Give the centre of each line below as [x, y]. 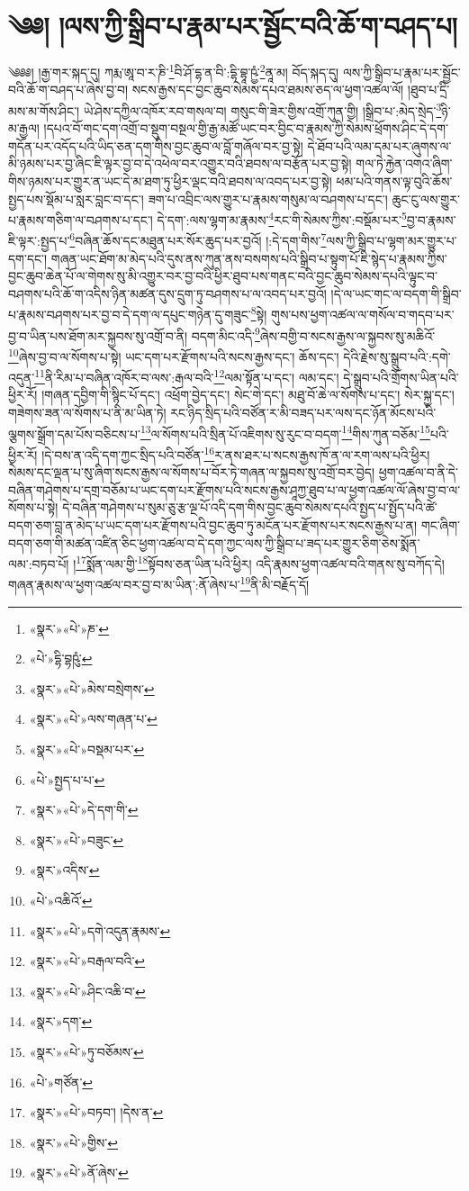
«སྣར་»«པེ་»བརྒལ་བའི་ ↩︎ [87, 961]
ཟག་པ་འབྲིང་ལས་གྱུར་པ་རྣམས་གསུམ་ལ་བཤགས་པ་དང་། [268, 198]
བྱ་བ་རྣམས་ [431, 219]
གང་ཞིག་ [440, 524]
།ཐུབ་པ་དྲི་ [428, 90]
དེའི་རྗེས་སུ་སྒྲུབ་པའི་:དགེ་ [397, 356]
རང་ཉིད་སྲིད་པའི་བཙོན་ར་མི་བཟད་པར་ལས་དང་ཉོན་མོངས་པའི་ [303, 413]
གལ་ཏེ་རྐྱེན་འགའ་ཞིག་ [404, 163]
